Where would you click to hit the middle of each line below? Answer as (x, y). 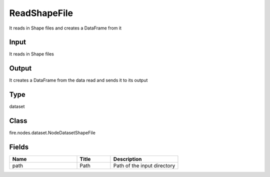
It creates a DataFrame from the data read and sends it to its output (78, 80)
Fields (19, 147)
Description (127, 159)
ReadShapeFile (41, 13)
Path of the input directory (144, 166)
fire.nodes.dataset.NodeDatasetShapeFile (52, 133)
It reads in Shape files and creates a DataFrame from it (65, 28)
